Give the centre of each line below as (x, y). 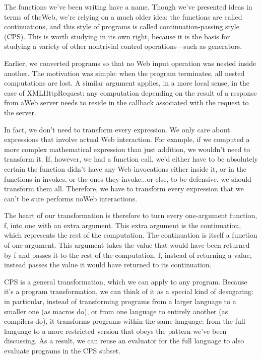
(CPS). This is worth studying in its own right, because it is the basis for (117, 36)
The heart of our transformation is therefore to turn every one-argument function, (131, 215)
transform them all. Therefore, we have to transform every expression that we (124, 189)
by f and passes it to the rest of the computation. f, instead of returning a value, (128, 255)
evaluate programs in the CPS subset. (62, 350)
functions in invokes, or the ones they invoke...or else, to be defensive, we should (128, 178)
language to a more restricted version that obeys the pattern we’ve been (115, 331)
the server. (20, 112)
